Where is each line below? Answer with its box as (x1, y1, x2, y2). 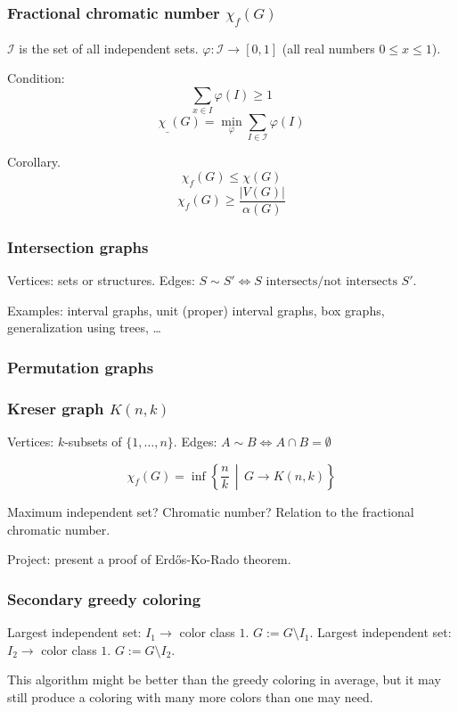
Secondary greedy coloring (7, 587, 201, 610)
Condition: (7, 69, 65, 87)
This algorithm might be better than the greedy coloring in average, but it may (7, 670, 441, 689)
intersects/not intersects (266, 275, 397, 289)
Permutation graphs (7, 356, 154, 378)
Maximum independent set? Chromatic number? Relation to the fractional (7, 503, 414, 521)
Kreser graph (7, 397, 104, 419)
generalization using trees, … (7, 318, 161, 337)
